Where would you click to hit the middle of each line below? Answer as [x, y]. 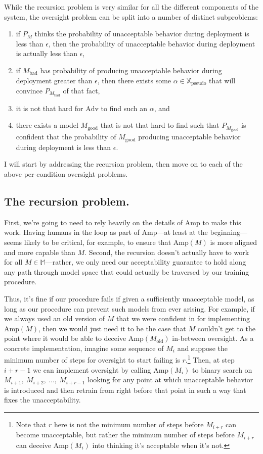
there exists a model [47, 125]
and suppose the [202, 348]
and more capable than [40, 252]
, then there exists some [134, 80]
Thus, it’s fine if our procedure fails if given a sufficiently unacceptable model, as [129, 298]
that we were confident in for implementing [183, 318]
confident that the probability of [66, 137]
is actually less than [47, 53]
